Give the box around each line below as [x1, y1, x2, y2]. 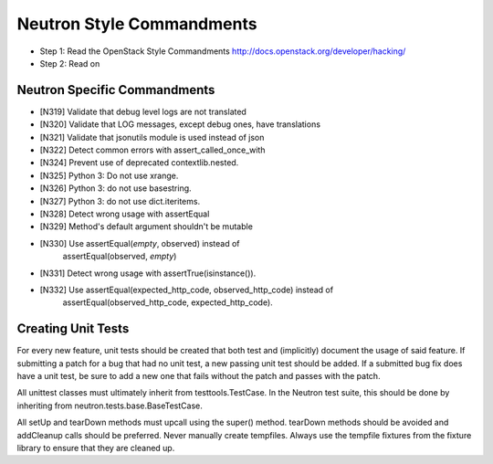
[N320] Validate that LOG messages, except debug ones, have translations [39, 119, 321, 130]
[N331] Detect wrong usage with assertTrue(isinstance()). [39, 268, 257, 279]
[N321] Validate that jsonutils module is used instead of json [39, 132, 265, 142]
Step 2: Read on [39, 58, 100, 69]
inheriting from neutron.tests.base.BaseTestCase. [16, 400, 203, 411]
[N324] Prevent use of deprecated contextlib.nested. [39, 157, 239, 168]
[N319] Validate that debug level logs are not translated [39, 106, 246, 117]
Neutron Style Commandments [16, 14, 257, 34]
